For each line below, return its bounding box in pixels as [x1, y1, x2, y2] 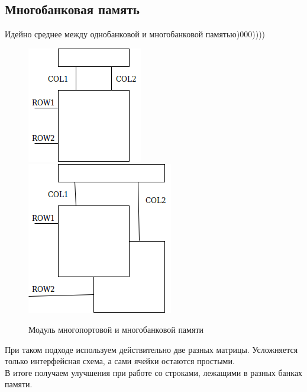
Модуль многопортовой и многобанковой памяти [28, 323, 203, 335]
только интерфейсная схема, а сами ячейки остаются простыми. [5, 355, 235, 367]
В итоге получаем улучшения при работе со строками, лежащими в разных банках [5, 366, 303, 378]
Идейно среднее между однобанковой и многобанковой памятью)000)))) [5, 28, 266, 40]
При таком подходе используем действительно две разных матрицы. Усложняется [5, 343, 298, 355]
